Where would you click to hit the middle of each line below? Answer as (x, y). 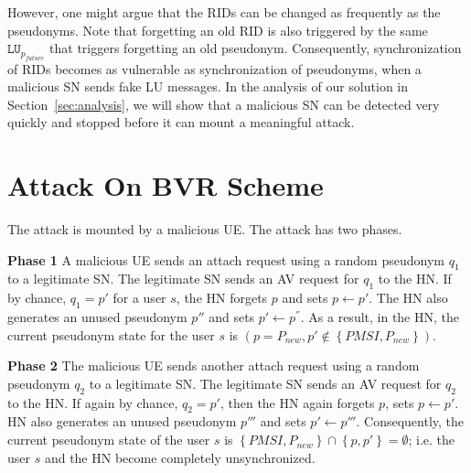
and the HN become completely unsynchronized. (180, 457)
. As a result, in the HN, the (380, 317)
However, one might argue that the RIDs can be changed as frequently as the (224, 12)
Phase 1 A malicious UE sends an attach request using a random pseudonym (226, 259)
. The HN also (408, 298)
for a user (139, 298)
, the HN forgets (222, 298)
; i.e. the (432, 440)
